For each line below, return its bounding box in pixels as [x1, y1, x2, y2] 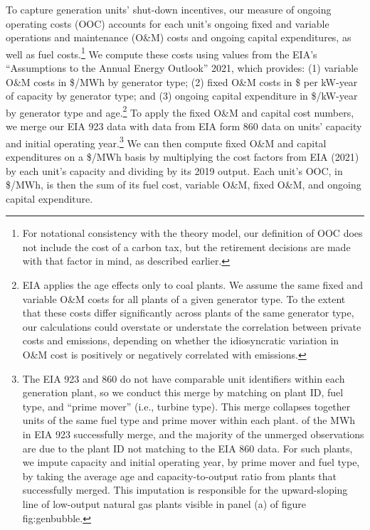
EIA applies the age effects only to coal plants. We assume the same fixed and [22, 277, 363, 292]
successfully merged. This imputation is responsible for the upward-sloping [22, 482, 348, 497]
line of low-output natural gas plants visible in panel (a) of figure [22, 496, 306, 511]
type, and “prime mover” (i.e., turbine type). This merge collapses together [22, 398, 351, 413]
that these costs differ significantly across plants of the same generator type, [22, 305, 354, 320]
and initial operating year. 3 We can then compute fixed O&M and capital [6, 133, 327, 150]
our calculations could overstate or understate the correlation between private [22, 319, 361, 334]
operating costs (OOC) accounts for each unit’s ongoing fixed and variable [6, 16, 329, 31]
